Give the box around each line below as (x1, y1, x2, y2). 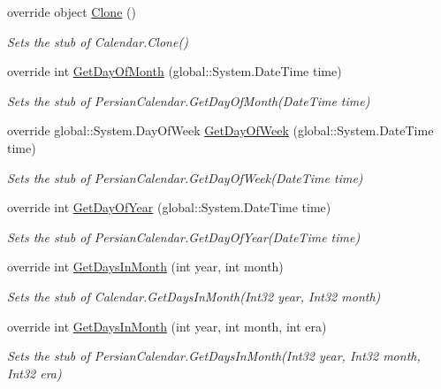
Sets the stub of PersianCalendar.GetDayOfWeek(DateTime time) (7, 168, 363, 187)
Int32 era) (7, 363, 62, 382)
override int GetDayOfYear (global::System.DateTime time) (7, 198, 331, 217)
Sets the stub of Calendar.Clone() (7, 32, 188, 50)
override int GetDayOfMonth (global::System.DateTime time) (7, 62, 342, 80)
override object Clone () (7, 3, 136, 20)
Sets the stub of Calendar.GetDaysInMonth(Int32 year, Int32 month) (7, 286, 381, 305)
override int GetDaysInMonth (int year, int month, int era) (7, 317, 327, 335)
